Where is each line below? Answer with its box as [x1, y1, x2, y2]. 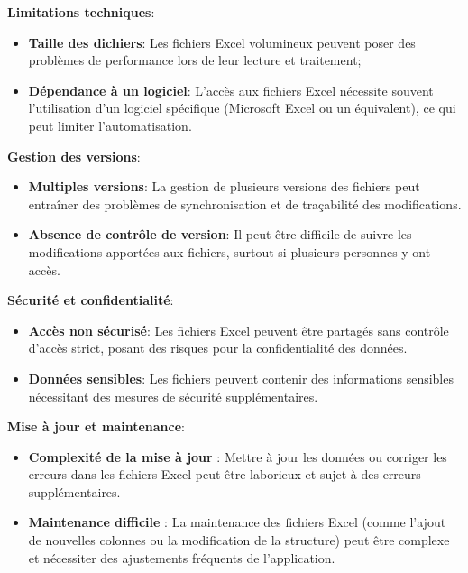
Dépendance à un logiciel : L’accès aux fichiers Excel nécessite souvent [28, 80, 434, 99]
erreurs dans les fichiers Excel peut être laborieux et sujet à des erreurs [28, 465, 421, 484]
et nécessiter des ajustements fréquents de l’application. [28, 548, 335, 567]
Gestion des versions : [7, 146, 141, 165]
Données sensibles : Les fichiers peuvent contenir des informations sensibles [28, 368, 454, 387]
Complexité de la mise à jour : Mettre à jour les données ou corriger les [28, 447, 447, 466]
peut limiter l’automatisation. [28, 116, 192, 134]
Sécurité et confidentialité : [7, 291, 174, 310]
